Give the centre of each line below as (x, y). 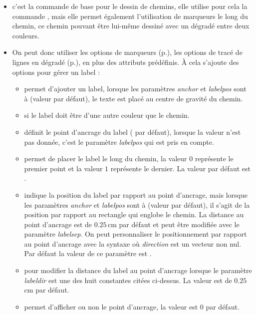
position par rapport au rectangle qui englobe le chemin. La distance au (134, 214)
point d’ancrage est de (58, 224)
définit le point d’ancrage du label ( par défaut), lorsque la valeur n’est (132, 132)
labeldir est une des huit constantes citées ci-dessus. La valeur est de (128, 280)
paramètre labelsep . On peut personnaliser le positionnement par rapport (135, 234)
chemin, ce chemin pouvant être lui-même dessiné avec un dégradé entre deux (131, 26)
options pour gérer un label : (56, 72)
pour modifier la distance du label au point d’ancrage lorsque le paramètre (138, 270)
